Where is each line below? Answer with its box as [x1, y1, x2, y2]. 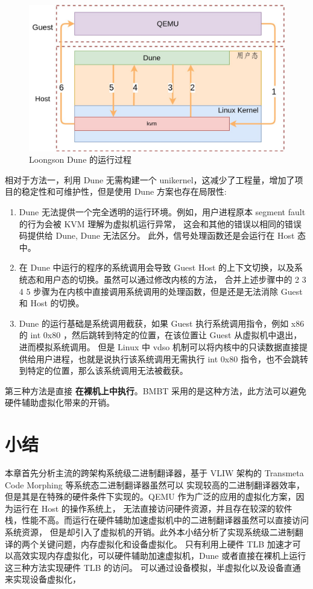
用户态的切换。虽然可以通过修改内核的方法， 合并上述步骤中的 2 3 [44, 272, 306, 285]
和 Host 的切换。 [19, 297, 84, 309]
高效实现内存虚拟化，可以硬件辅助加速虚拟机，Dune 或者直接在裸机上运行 [13, 549, 306, 562]
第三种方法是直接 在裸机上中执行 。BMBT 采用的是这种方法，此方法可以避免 [5, 384, 307, 397]
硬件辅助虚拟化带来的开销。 [5, 396, 115, 409]
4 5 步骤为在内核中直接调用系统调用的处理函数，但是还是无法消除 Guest [19, 285, 303, 297]
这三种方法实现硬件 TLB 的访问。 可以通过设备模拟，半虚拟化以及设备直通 [5, 561, 301, 573]
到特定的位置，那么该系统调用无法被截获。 [19, 364, 188, 377]
